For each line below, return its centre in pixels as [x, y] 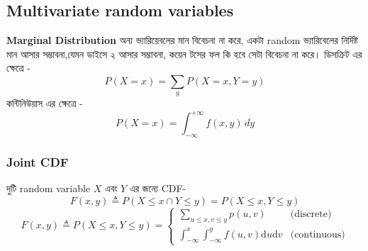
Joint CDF [38, 162]
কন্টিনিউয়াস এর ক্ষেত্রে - [45, 103]
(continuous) [318, 234]
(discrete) [311, 214]
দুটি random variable [49, 188]
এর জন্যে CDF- [158, 188]
